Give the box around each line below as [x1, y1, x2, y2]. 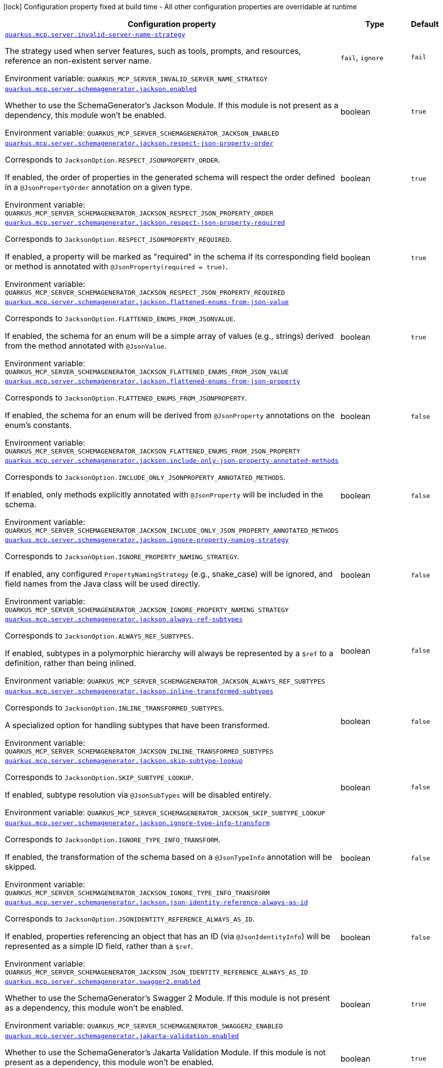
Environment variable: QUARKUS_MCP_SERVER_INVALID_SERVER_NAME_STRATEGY [5, 73, 268, 83]
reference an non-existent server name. [5, 56, 151, 66]
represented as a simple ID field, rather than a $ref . [5, 941, 193, 951]
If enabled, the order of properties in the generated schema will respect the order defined [5, 172, 335, 182]
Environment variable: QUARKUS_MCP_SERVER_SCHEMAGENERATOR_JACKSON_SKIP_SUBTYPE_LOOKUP [5, 807, 325, 817]
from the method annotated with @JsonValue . [5, 341, 167, 351]
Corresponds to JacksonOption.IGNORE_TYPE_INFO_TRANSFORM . [5, 834, 221, 844]
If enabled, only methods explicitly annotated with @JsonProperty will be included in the [5, 490, 323, 499]
